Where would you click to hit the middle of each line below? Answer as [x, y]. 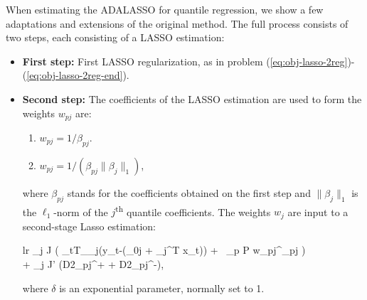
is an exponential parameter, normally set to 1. [162, 288]
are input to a [318, 211]
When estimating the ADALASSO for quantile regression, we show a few [165, 9]
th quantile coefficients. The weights [193, 210]
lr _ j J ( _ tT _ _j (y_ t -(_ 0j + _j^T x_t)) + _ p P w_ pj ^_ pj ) [164, 250]
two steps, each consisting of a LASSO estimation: [115, 37]
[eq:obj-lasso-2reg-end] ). [78, 75]
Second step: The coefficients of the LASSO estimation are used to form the [192, 98]
